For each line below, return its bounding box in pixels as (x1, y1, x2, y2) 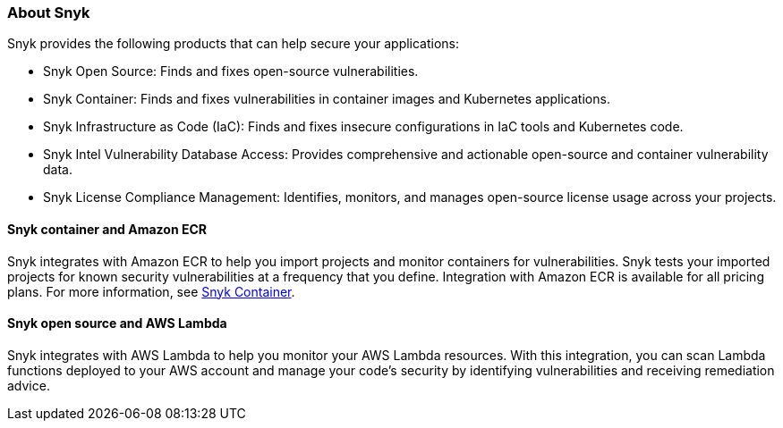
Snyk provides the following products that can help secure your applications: (7, 36, 460, 52)
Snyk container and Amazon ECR (7, 221, 208, 237)
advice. (7, 377, 50, 393)
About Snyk (7, 4, 90, 21)
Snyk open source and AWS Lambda (7, 315, 227, 331)
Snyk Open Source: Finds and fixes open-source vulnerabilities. (43, 63, 419, 80)
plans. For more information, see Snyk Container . (7, 283, 295, 299)
